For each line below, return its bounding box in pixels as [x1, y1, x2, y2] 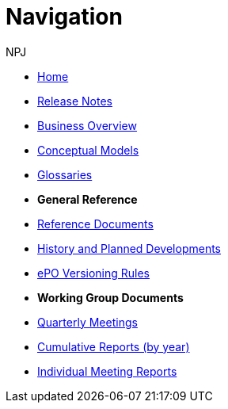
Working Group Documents [37, 290, 184, 304]
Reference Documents [37, 216, 154, 231]
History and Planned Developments [37, 241, 222, 255]
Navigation [6, 3, 123, 30]
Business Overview [37, 118, 137, 132]
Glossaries [37, 167, 93, 182]
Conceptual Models [37, 143, 139, 157]
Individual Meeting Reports [37, 364, 177, 378]
